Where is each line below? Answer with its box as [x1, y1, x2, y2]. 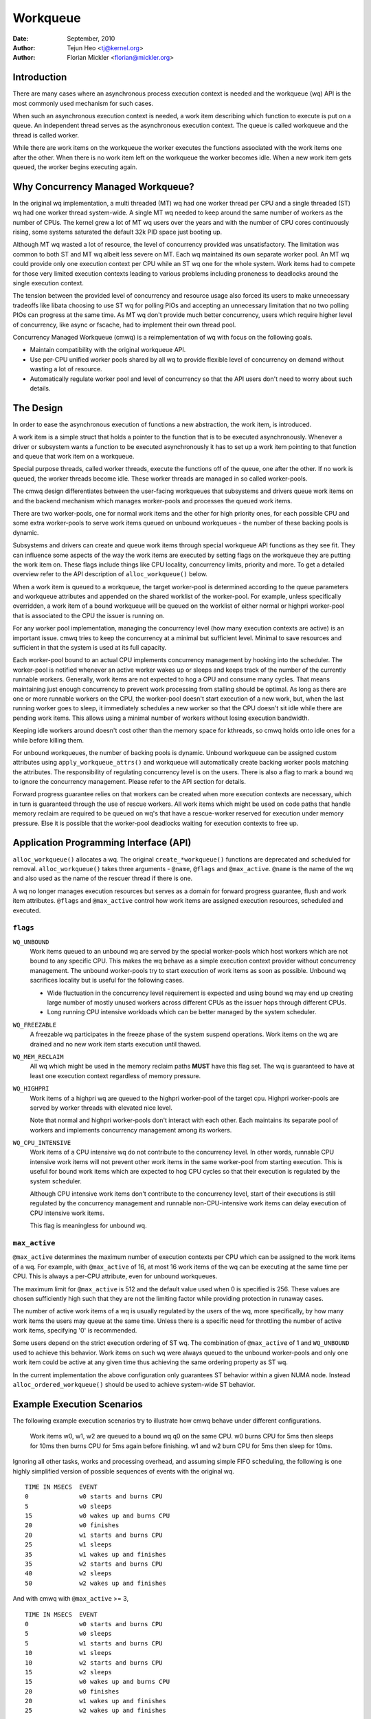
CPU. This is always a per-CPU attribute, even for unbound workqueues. [12, 1272, 218, 1280]
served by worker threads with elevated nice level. [30, 1104, 173, 1112]
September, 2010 [67, 34, 115, 43]
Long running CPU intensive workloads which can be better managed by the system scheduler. [47, 1008, 317, 1016]
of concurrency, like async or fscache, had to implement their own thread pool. [12, 320, 236, 329]
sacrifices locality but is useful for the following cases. [30, 976, 185, 985]
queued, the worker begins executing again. [12, 162, 137, 171]
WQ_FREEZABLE [12, 1021, 57, 1029]
